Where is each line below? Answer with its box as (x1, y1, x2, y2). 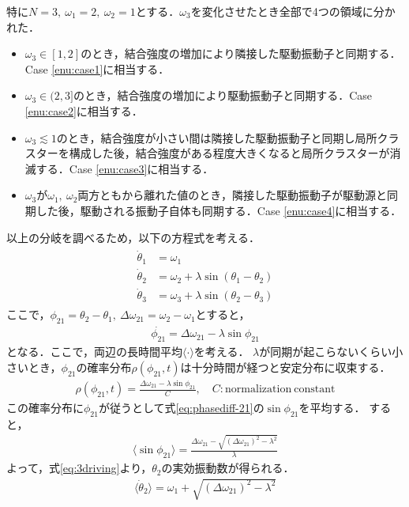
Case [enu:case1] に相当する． (24, 60, 170, 77)
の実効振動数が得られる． (161, 460, 295, 476)
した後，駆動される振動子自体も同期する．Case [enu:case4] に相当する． (36, 202, 402, 218)
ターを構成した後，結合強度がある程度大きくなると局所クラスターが (36, 145, 390, 161)
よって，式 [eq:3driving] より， (6, 460, 152, 476)
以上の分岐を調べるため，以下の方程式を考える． (6, 229, 260, 245)
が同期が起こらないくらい (259, 343, 392, 360)
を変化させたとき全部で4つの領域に (190, 3, 373, 19)
